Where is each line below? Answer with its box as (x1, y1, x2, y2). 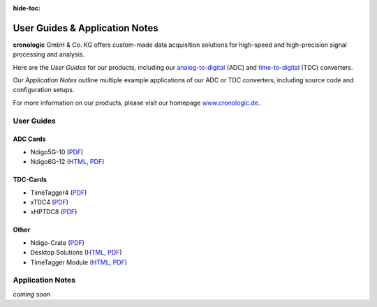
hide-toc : (13, 4, 41, 12)
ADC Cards (13, 135, 46, 143)
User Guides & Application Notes (13, 22, 158, 34)
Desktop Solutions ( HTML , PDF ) (30, 248, 122, 257)
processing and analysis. (13, 50, 85, 59)
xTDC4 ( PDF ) (30, 197, 69, 206)
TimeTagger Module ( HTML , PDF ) (30, 258, 128, 267)
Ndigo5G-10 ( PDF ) (30, 147, 84, 156)
